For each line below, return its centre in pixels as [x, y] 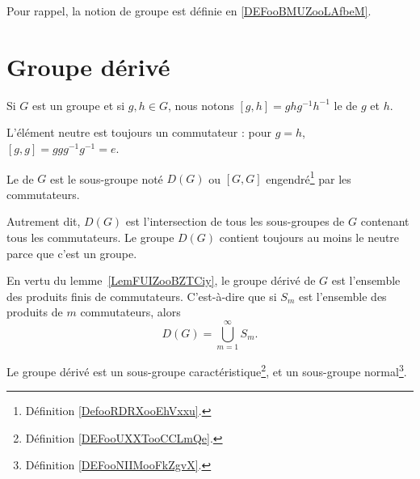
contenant [385, 221]
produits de [35, 312]
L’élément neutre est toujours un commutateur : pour [139, 132]
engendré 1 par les [309, 177]
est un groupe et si [79, 105]
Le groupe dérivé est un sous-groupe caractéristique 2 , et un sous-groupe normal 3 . [207, 370]
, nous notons [201, 105]
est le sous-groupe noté [106, 178]
